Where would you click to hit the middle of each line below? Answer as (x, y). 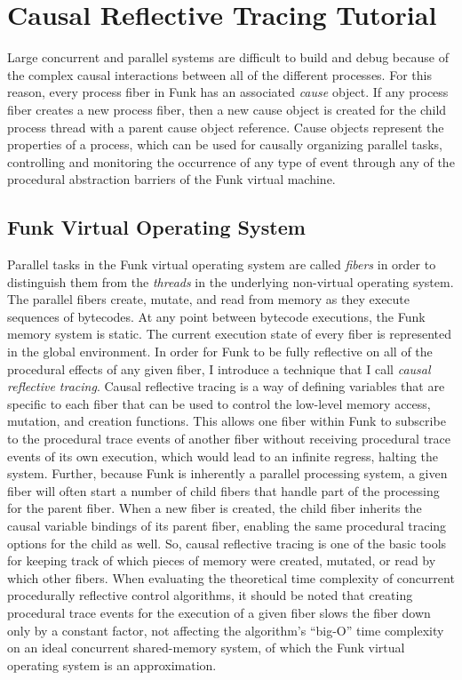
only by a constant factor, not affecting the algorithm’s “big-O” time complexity (226, 630)
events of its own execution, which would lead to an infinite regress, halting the (223, 456)
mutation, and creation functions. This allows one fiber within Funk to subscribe (227, 421)
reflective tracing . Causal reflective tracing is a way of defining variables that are (226, 386)
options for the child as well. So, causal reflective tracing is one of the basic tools (227, 543)
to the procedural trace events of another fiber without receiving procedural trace (229, 439)
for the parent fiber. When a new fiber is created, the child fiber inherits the (215, 508)
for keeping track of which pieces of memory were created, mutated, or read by (222, 560)
